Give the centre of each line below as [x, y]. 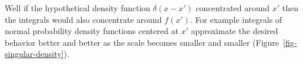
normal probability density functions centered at [92, 31]
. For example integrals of [236, 19]
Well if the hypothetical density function [78, 8]
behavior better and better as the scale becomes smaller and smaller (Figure [142, 42]
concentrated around [233, 8]
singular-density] [34, 54]
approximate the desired [235, 31]
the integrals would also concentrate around [83, 19]
